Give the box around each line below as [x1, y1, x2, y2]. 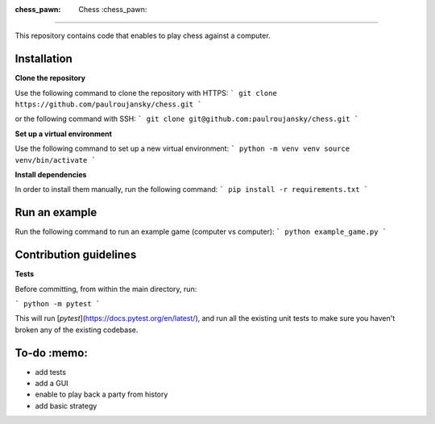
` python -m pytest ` [14, 299, 101, 309]
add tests [35, 367, 66, 376]
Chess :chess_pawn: [78, 5, 147, 14]
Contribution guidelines [14, 248, 137, 262]
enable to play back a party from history [35, 389, 168, 399]
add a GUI [35, 379, 68, 389]
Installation [14, 52, 72, 66]
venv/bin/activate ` [14, 156, 97, 164]
